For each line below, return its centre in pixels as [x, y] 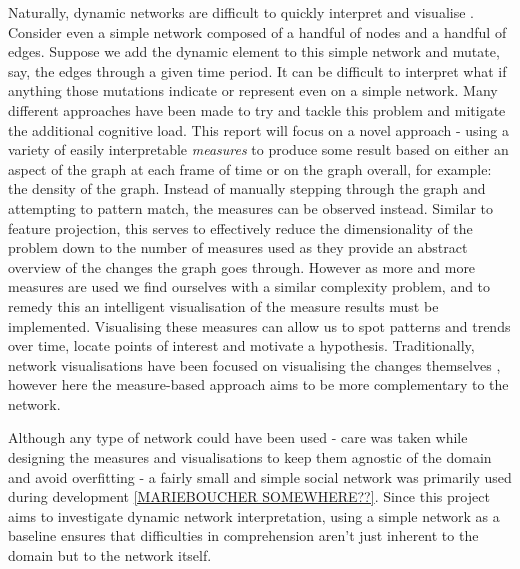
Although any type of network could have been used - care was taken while [238, 437]
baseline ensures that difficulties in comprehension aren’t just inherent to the [243, 535]
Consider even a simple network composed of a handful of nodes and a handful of [257, 31]
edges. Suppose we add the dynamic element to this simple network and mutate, [254, 51]
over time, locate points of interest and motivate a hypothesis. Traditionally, [241, 345]
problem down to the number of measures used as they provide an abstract [238, 247]
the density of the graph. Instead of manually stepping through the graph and [247, 188]
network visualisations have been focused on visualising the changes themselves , [254, 364]
